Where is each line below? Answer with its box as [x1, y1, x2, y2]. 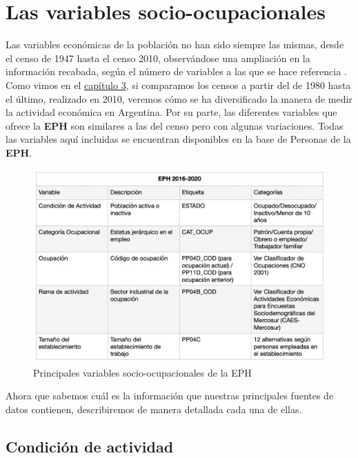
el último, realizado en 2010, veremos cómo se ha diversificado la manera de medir [6, 91, 352, 106]
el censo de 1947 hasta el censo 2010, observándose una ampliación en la [6, 50, 310, 65]
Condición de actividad [6, 435, 174, 457]
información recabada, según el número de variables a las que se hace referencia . [6, 64, 347, 79]
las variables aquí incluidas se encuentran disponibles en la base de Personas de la [6, 132, 351, 146]
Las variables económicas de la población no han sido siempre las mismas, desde [6, 37, 344, 52]
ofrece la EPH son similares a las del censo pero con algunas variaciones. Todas [6, 118, 344, 132]
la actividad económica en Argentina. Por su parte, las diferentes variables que [6, 105, 337, 119]
